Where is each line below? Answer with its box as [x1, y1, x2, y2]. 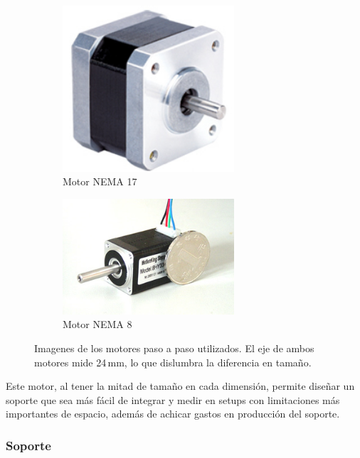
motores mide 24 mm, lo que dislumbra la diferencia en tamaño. [34, 354, 312, 369]
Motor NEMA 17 [63, 174, 137, 189]
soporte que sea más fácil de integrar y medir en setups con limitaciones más [6, 392, 340, 407]
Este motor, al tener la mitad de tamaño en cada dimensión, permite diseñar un [6, 378, 355, 393]
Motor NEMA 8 [63, 317, 132, 332]
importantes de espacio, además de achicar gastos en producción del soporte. [6, 406, 340, 421]
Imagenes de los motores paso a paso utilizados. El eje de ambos [34, 340, 314, 355]
